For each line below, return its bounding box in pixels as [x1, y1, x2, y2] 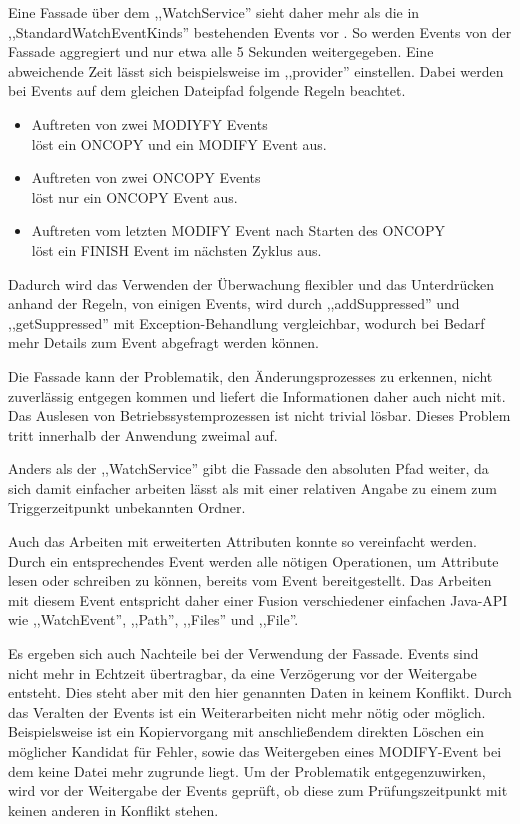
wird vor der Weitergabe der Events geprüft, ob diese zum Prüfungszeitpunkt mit [8, 780, 508, 801]
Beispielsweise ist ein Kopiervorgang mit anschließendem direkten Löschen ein [8, 721, 485, 742]
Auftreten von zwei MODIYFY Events [31, 113, 268, 134]
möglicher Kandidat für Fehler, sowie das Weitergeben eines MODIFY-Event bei [8, 741, 502, 761]
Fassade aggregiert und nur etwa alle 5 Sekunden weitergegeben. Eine [8, 41, 434, 62]
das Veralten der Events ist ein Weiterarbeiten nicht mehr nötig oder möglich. [8, 701, 486, 722]
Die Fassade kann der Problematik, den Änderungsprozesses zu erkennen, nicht [8, 365, 493, 386]
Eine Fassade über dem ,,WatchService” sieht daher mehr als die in [8, 2, 420, 22]
